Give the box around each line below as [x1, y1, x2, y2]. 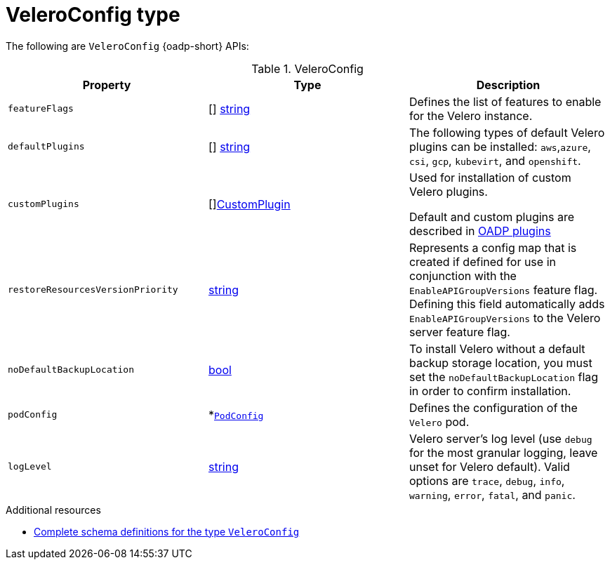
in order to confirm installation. [409, 383, 571, 398]
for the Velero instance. [409, 108, 533, 123]
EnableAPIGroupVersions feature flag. [409, 282, 598, 297]
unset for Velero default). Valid [409, 459, 570, 474]
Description [476, 77, 541, 92]
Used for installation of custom [409, 170, 571, 185]
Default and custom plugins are [409, 209, 575, 224]
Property [82, 77, 131, 92]
